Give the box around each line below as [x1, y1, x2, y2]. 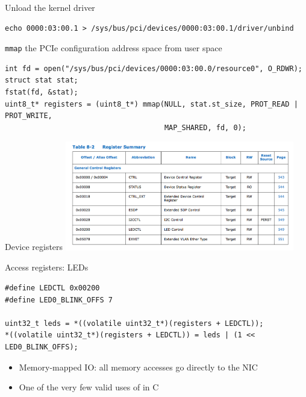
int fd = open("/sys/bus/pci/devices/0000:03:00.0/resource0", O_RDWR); [5, 64, 302, 73]
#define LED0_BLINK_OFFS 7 [5, 295, 113, 304]
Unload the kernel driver [5, 1, 95, 13]
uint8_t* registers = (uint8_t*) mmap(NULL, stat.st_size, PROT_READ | [5, 99, 298, 108]
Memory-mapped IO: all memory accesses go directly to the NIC [19, 360, 258, 373]
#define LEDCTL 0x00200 [5, 283, 100, 292]
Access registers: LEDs [5, 261, 89, 274]
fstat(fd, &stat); [5, 88, 78, 97]
